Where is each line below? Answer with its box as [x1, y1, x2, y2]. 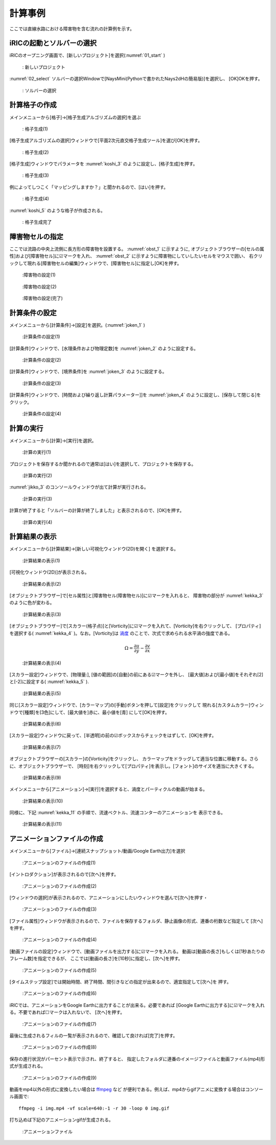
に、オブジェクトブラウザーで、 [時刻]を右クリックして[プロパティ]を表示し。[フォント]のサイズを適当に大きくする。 [9, 763, 257, 769]
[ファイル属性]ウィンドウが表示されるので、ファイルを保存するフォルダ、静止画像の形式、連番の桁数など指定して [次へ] [9, 918, 263, 924]
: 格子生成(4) [22, 196, 50, 202]
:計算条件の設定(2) [22, 356, 61, 363]
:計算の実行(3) [22, 496, 52, 502]
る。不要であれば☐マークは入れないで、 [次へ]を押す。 [9, 1009, 125, 1015]
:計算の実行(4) [22, 519, 53, 525]
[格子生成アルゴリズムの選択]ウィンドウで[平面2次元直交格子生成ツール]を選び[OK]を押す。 [9, 137, 203, 143]
